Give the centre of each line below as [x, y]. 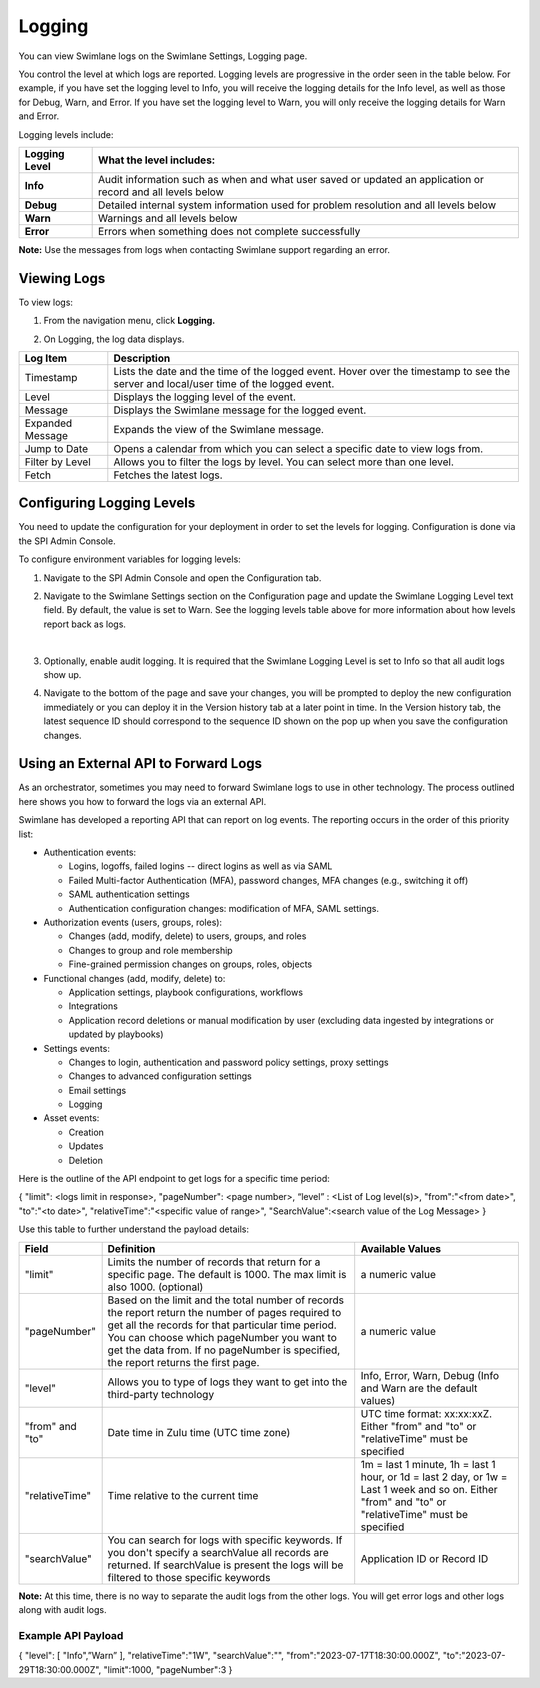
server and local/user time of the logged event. [224, 383]
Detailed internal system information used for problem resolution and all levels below [297, 205]
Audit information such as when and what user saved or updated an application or [291, 179]
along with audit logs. [62, 1609]
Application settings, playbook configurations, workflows [186, 992]
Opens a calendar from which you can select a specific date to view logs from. [298, 448]
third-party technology [161, 1394]
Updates [86, 1146]
